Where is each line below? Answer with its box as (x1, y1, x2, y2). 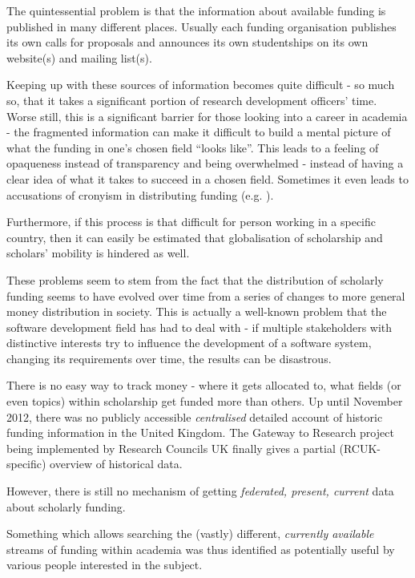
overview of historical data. (50, 455, 183, 472)
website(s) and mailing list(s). (6, 49, 152, 66)
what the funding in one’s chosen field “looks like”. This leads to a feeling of (6, 139, 379, 156)
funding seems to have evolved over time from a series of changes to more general (6, 287, 405, 304)
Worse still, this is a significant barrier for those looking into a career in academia (6, 107, 408, 124)
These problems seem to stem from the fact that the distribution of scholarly (6, 271, 384, 288)
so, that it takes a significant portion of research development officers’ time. (6, 91, 377, 108)
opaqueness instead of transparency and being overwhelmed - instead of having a (6, 155, 404, 172)
